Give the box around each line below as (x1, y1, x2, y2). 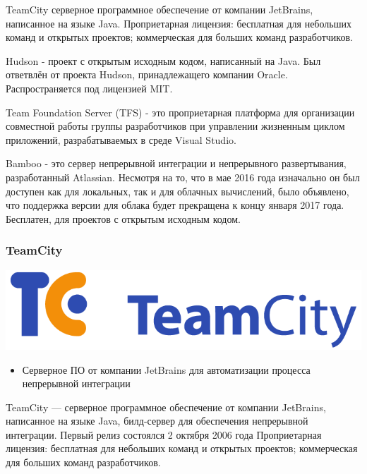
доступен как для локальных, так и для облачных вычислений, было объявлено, (6, 183, 349, 198)
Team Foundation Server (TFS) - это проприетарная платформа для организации (6, 104, 355, 119)
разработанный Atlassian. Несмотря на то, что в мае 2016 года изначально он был (6, 169, 360, 184)
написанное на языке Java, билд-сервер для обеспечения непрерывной (6, 413, 308, 428)
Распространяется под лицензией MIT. (6, 80, 173, 95)
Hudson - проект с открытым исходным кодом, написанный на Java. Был (6, 53, 321, 68)
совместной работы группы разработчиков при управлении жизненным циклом (6, 119, 345, 133)
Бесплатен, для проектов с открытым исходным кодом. (6, 211, 241, 226)
